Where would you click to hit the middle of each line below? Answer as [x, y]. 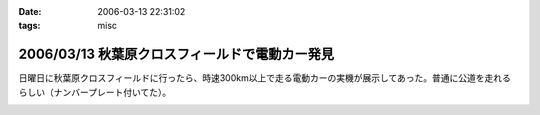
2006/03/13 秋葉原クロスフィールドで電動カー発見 [176, 54]
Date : [30, 11]
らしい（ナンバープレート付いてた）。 [95, 92]
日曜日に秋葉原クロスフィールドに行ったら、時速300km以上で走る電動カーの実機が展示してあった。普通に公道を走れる [265, 78]
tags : [29, 26]
